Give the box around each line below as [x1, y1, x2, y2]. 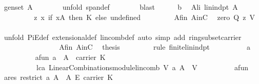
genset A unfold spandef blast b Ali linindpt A [4, 2, 238, 12]
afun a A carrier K [35, 51, 106, 62]
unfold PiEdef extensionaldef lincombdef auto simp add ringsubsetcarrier [4, 31, 242, 42]
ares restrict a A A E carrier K [4, 72, 113, 82]
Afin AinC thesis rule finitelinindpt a [59, 41, 251, 52]
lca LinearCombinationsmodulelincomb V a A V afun [36, 61, 248, 72]
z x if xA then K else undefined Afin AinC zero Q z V [34, 11, 255, 22]
